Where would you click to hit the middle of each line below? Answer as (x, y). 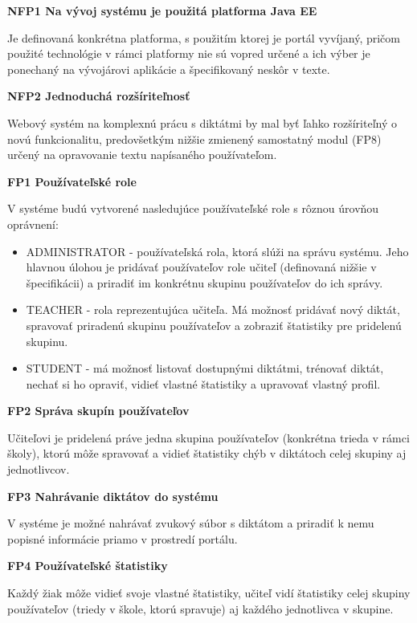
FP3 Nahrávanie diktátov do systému (113, 496)
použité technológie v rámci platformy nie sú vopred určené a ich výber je (189, 53)
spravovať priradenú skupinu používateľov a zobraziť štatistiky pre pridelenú (214, 325)
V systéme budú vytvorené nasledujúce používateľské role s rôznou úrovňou (193, 208)
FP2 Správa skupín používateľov (98, 411)
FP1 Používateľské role (72, 181)
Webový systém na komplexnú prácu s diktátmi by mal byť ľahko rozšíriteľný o (202, 122)
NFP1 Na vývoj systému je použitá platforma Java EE (162, 10)
